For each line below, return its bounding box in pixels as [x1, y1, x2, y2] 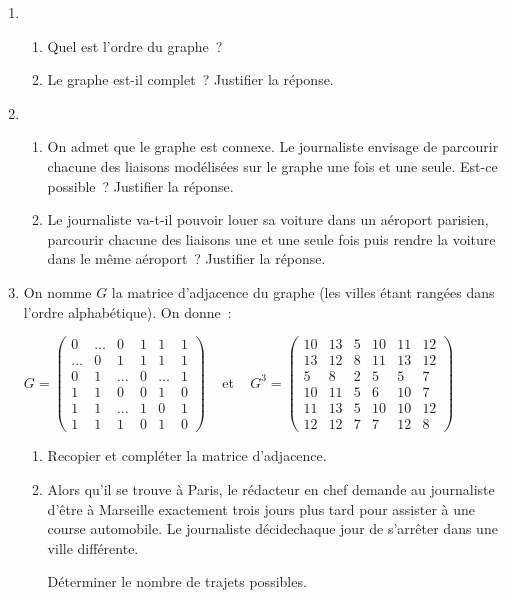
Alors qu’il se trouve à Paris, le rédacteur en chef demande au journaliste [47, 478, 495, 499]
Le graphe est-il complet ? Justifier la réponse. [47, 69, 334, 90]
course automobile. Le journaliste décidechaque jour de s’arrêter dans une [47, 518, 498, 539]
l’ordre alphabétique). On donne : [23, 301, 232, 322]
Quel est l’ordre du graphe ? [47, 35, 223, 56]
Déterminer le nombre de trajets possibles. [47, 571, 307, 592]
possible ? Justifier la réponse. [47, 175, 234, 196]
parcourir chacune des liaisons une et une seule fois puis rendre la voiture [47, 228, 496, 249]
